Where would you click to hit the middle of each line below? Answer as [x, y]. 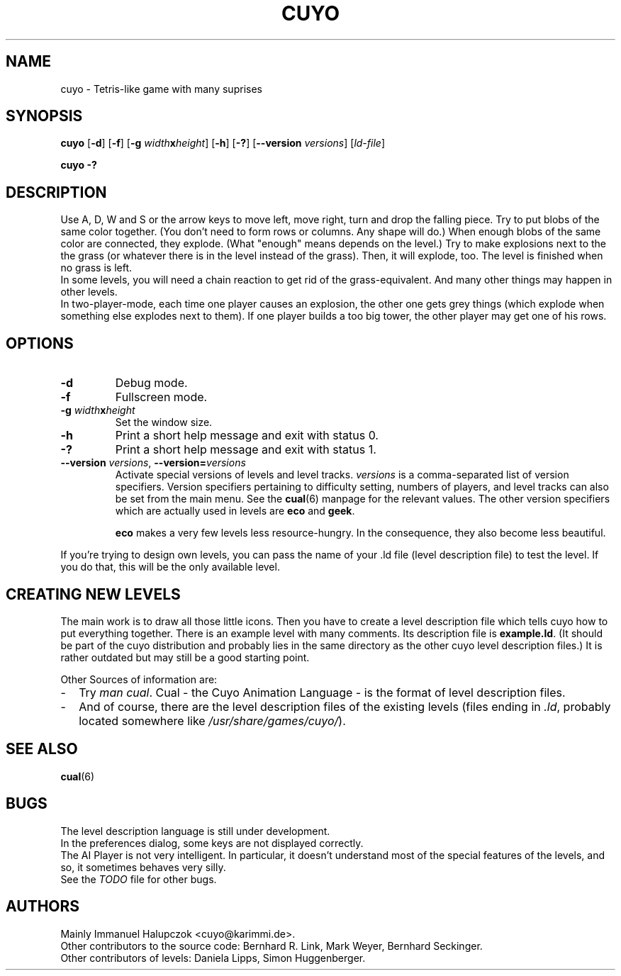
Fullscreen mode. [161, 397]
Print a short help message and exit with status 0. [247, 436]
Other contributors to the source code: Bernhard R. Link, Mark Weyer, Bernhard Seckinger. [272, 946]
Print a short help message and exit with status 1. [246, 450]
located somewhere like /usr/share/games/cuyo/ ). [212, 720]
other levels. [89, 292]
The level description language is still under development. [195, 831]
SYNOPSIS [44, 116]
